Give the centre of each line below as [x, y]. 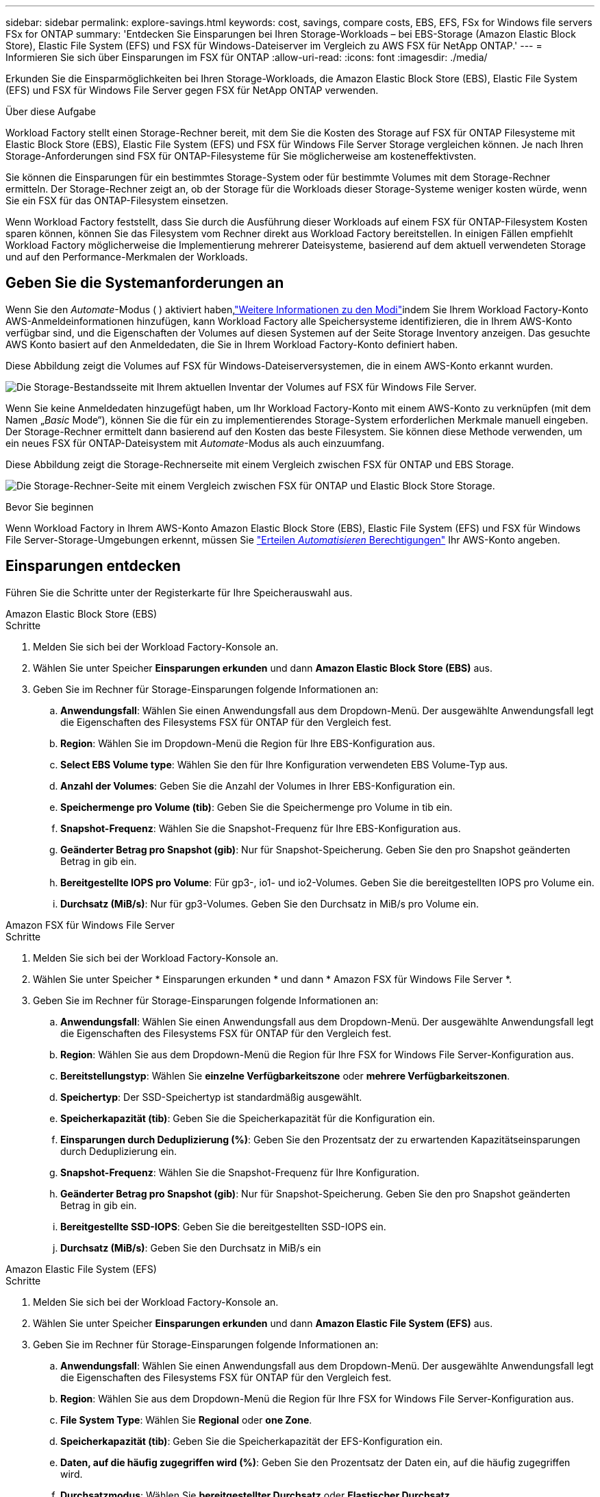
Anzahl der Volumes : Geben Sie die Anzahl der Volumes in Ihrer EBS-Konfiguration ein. [258, 786]
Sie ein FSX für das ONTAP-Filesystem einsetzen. [117, 200]
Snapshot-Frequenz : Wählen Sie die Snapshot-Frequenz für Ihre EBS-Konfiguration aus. [261, 828]
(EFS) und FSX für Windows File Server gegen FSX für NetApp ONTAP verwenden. [192, 90]
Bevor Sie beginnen [50, 507]
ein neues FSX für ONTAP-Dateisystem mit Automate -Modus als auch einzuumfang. [195, 443]
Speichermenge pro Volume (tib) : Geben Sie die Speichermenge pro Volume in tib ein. [257, 807]
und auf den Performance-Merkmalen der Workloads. [127, 257]
